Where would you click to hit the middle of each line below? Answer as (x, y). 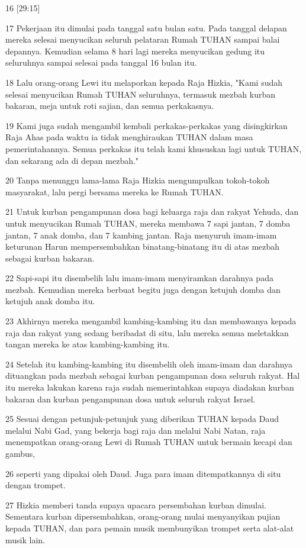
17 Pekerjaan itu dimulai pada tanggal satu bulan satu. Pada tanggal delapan (146, 28)
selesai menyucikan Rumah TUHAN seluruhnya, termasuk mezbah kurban (141, 94)
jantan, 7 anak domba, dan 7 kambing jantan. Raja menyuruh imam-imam (141, 235)
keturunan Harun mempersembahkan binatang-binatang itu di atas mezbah (143, 246)
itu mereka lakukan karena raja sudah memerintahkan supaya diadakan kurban (150, 387)
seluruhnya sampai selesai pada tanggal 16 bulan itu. (101, 62)
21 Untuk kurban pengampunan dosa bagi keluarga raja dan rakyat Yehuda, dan (152, 212)
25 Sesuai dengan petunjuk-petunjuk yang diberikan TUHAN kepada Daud (142, 419)
